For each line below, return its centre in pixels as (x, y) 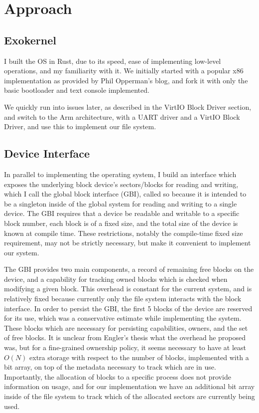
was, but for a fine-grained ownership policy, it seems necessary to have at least (125, 347)
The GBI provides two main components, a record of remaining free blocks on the (129, 269)
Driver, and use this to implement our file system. (80, 126)
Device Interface (47, 153)
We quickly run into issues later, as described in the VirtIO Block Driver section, (128, 106)
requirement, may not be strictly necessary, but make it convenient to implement (128, 243)
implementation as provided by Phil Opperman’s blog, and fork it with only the (126, 80)
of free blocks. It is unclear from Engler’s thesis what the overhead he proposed (125, 337)
